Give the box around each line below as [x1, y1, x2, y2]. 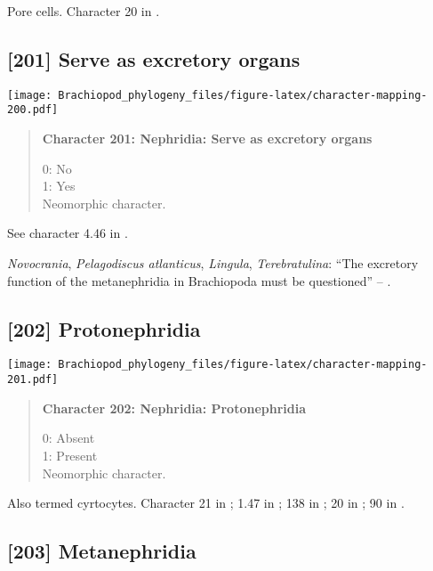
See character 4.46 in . [7, 224, 128, 242]
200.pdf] [7, 103, 59, 117]
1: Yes [42, 176, 76, 195]
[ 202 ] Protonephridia [7, 314, 201, 342]
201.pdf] [7, 373, 59, 387]
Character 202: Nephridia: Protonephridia [42, 398, 307, 417]
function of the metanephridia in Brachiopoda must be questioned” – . [7, 271, 391, 290]
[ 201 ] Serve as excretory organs [7, 45, 301, 72]
